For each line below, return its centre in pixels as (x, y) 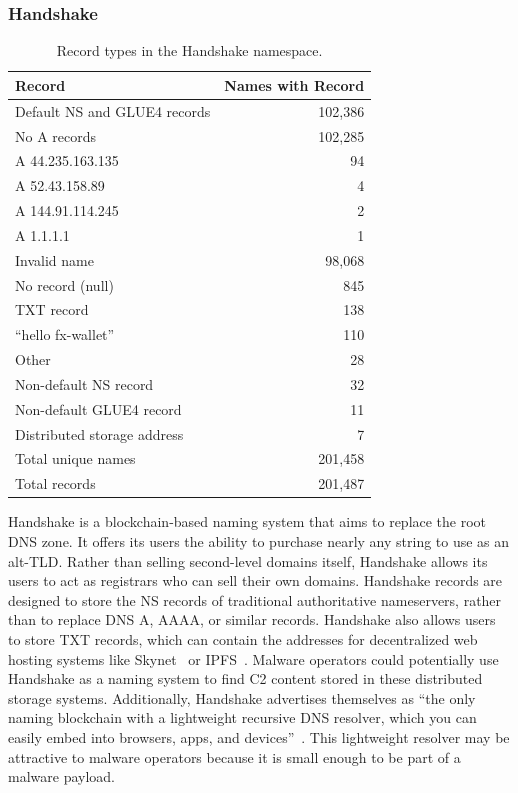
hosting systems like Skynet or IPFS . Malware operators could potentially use (253, 658)
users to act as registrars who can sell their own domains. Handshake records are (255, 580)
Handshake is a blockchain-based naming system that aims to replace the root (247, 521)
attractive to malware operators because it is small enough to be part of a (234, 756)
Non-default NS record (84, 383)
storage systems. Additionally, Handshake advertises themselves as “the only (242, 697)
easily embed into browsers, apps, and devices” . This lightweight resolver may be (259, 736)
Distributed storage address (99, 433)
